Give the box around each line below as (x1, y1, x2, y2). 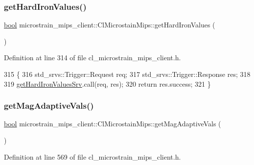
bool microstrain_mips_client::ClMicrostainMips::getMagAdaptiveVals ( (4, 118, 221, 129)
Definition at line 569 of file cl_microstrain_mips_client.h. (4, 151, 181, 162)
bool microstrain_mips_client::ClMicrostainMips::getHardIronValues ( (4, 20, 215, 30)
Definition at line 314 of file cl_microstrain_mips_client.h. (4, 52, 181, 63)
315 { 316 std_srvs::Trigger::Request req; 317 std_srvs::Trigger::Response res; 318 (4, 69, 251, 79)
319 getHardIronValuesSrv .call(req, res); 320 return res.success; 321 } (4, 78, 211, 89)
